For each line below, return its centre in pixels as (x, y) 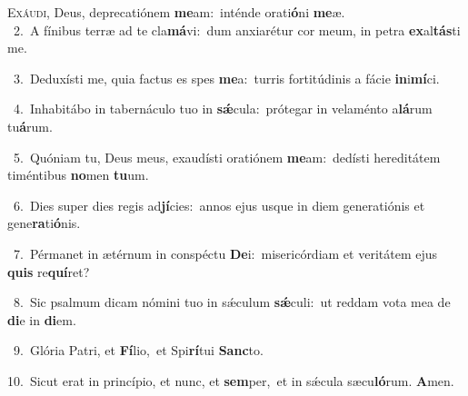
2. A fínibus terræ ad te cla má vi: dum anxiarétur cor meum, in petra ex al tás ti (237, 30)
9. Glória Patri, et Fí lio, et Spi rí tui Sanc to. (138, 350)
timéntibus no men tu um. (78, 175)
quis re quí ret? (49, 271)
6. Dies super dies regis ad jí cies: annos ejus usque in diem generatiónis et (219, 205)
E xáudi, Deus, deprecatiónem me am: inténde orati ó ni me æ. (176, 12)
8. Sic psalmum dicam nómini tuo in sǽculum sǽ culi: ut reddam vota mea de (232, 302)
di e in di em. (42, 319)
